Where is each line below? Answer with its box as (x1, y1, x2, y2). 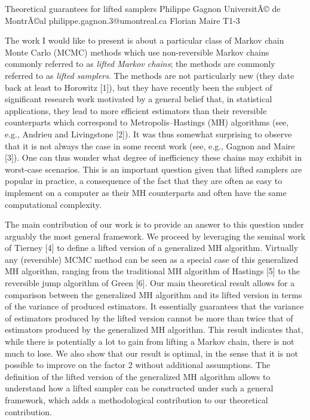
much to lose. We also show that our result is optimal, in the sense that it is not (5, 347, 299, 359)
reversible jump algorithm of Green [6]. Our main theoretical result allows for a (5, 277, 295, 289)
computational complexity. (5, 198, 102, 210)
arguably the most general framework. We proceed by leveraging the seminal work (5, 229, 306, 242)
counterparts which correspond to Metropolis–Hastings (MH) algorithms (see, (5, 116, 289, 128)
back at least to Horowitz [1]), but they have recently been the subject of (5, 81, 272, 93)
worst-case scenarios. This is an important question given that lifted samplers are (5, 163, 302, 175)
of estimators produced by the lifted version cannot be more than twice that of (5, 311, 293, 324)
